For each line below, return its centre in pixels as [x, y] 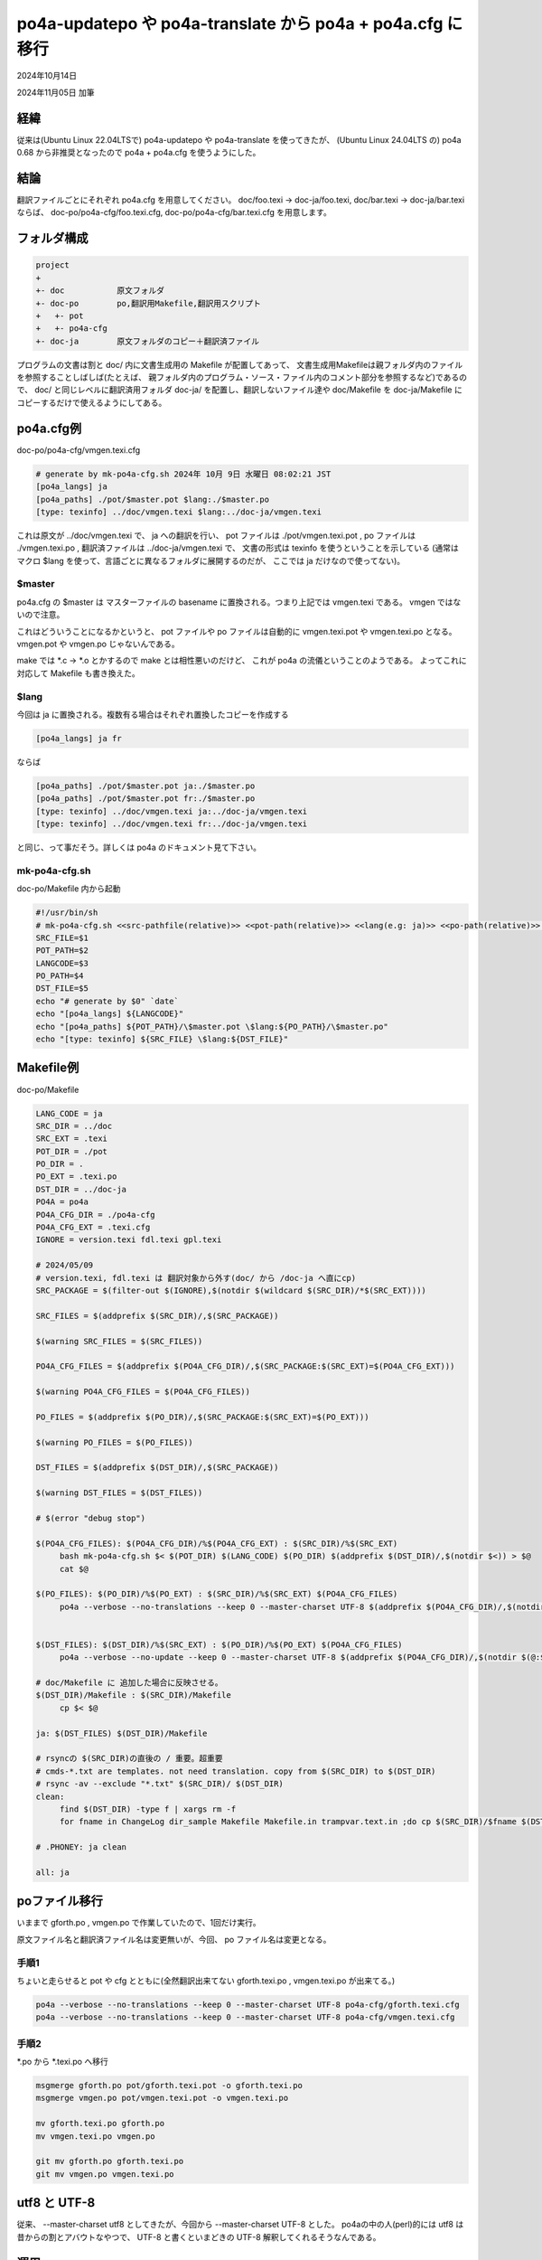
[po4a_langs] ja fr [79, 738]
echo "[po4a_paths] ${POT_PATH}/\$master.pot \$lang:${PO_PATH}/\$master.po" [212, 1026]
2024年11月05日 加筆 [56, 92]
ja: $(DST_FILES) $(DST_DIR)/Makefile [121, 1733]
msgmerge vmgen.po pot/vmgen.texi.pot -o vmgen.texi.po [162, 2098]
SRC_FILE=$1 [62, 937]
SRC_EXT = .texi [72, 1139]
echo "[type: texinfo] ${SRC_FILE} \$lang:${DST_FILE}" [162, 1039]
